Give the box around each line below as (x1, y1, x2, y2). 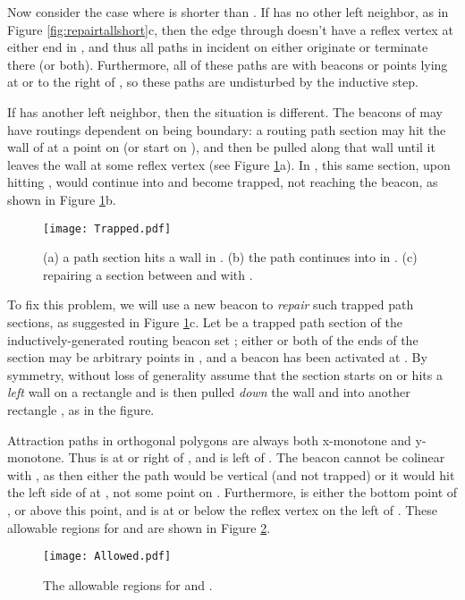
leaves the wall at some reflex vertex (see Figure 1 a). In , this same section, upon (7, 155, 451, 173)
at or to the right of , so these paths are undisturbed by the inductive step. (7, 72, 418, 91)
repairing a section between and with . (43, 265, 253, 283)
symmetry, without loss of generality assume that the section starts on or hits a (7, 365, 443, 384)
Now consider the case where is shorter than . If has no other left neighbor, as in (7, 3, 449, 21)
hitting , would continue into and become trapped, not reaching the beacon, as (7, 173, 438, 191)
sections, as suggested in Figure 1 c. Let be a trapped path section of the (7, 312, 402, 331)
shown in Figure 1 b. (7, 190, 116, 208)
